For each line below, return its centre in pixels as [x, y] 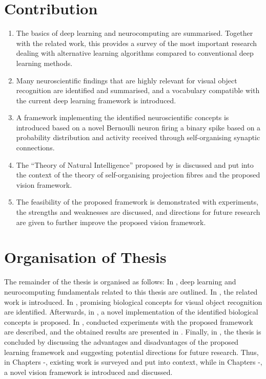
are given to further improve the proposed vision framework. [111, 222]
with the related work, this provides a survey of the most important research [137, 43]
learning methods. [44, 63]
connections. [35, 148]
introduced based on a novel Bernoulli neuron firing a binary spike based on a [138, 127]
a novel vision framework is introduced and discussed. [88, 372]
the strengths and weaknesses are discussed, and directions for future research [138, 212]
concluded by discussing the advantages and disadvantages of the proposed [121, 341]
